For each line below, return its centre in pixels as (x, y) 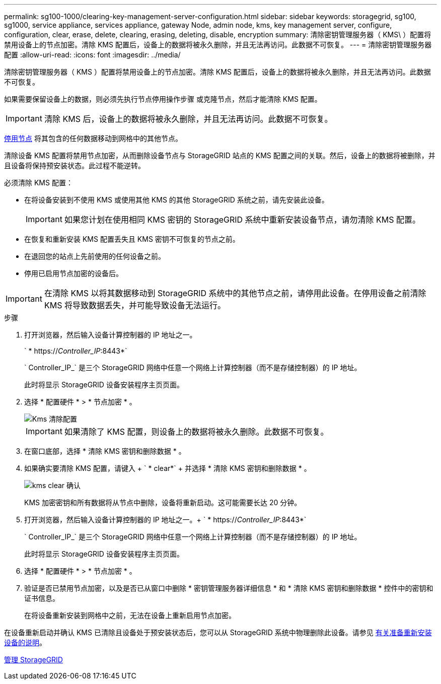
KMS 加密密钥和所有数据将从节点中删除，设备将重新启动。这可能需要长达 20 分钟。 (163, 502)
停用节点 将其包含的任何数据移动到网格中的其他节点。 (93, 138)
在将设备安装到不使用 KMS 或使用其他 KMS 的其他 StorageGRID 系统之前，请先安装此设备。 (176, 200)
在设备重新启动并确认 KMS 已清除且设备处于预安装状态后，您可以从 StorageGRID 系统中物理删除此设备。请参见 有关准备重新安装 (218, 632)
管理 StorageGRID (33, 660)
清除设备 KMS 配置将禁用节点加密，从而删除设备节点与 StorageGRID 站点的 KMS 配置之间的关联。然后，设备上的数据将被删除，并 (220, 155)
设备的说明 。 (25, 642)
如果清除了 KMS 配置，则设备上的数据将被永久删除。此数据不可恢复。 (196, 432)
